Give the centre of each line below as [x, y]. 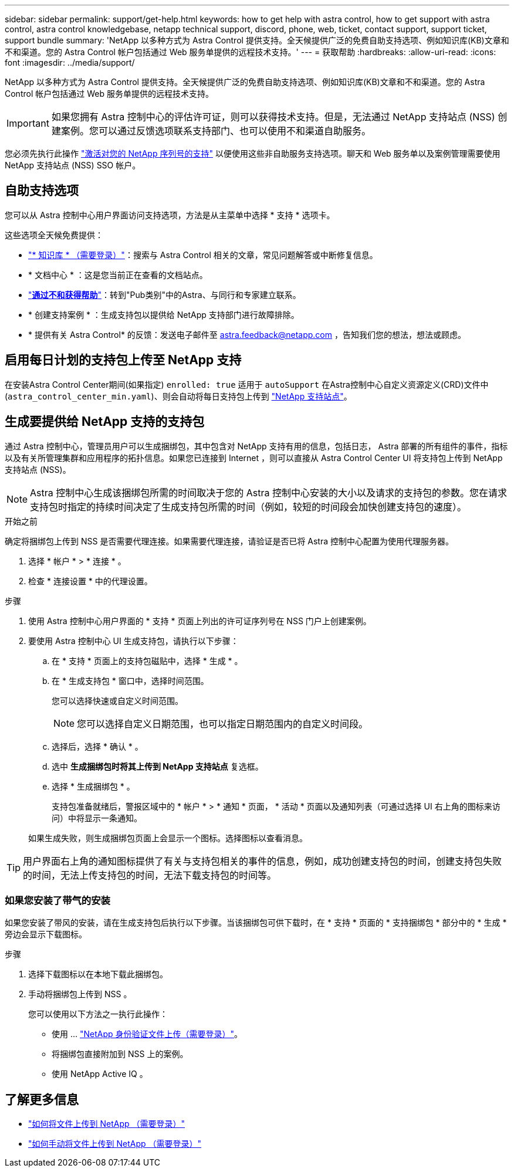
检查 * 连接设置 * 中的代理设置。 [90, 581]
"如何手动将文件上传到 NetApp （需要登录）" [115, 1144]
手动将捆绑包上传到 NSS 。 [80, 994]
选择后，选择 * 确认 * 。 [97, 746]
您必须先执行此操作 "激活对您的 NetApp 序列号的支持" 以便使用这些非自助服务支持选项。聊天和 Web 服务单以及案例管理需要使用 [253, 153]
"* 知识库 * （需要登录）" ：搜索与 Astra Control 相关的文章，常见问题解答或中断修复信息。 [203, 255]
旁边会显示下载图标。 [46, 934]
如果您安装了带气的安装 [58, 900]
